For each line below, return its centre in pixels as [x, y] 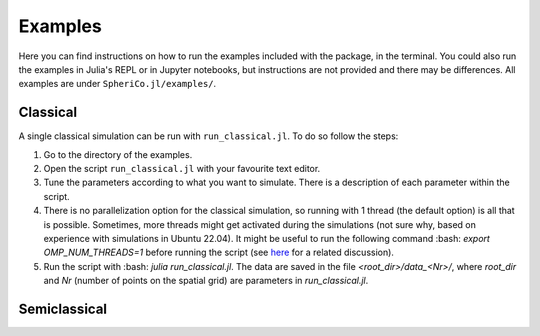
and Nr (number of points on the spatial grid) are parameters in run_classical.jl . [206, 281]
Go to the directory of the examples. [118, 154]
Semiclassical [63, 308]
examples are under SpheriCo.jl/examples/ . [117, 84]
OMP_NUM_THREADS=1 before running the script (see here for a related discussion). [219, 252]
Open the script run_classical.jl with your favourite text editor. [182, 169]
